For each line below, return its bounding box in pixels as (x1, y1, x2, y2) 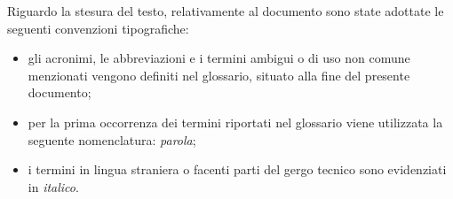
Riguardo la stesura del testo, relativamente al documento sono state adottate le (7, 2, 444, 19)
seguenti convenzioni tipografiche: (7, 19, 189, 37)
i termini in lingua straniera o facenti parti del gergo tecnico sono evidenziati (28, 160, 447, 179)
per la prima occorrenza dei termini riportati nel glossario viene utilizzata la (28, 112, 443, 131)
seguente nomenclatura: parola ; (28, 130, 196, 149)
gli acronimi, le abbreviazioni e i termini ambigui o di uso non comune (28, 49, 410, 67)
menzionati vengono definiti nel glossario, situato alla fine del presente (28, 65, 410, 84)
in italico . (28, 177, 79, 195)
